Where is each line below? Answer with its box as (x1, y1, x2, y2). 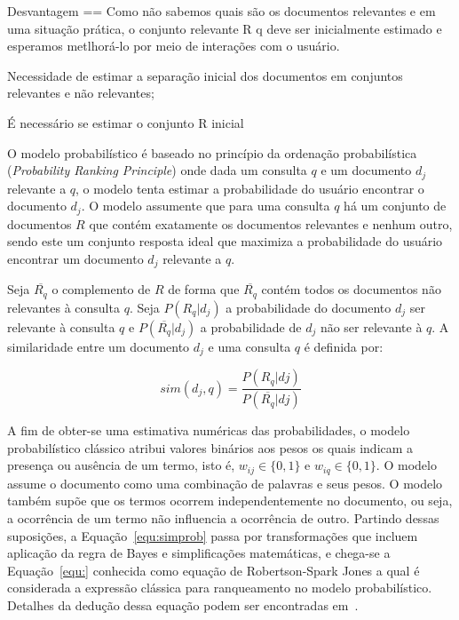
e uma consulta (208, 337, 291, 355)
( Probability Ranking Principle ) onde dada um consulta (7, 161, 307, 179)
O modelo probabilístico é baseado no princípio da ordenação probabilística (7, 143, 417, 162)
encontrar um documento (7, 249, 144, 267)
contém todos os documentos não (261, 280, 441, 298)
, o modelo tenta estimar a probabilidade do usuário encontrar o (75, 179, 424, 197)
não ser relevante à (320, 317, 423, 336)
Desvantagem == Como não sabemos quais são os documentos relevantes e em (7, 2, 436, 20)
